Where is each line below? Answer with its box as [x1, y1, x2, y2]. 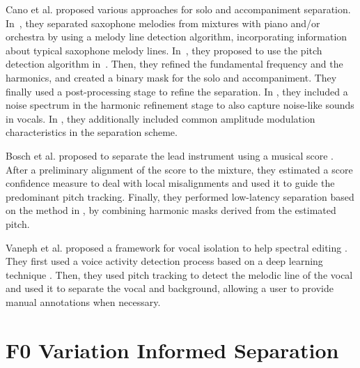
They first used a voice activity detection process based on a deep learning [6, 254, 323, 268]
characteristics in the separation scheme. [6, 125, 178, 139]
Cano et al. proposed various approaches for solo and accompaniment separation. [6, 2, 351, 16]
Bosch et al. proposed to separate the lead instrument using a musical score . [6, 148, 334, 162]
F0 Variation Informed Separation [6, 335, 339, 364]
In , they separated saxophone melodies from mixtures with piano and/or [6, 15, 320, 30]
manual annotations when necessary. [6, 294, 161, 309]
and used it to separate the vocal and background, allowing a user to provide [6, 281, 334, 296]
